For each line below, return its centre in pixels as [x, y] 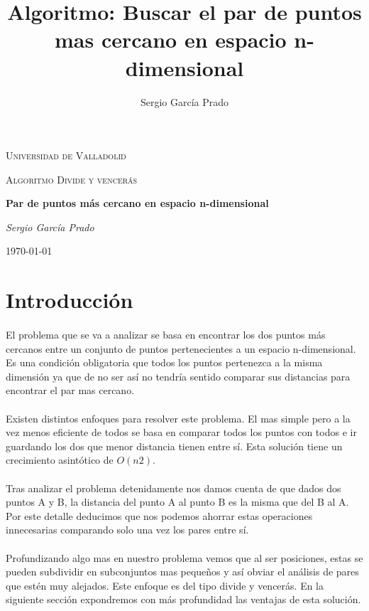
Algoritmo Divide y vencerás [72, 179]
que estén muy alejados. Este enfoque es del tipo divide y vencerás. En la [165, 585]
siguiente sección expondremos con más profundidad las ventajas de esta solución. [183, 599]
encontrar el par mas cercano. [70, 390]
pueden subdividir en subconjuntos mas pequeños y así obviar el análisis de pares [182, 572]
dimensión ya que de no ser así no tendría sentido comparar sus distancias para [178, 376]
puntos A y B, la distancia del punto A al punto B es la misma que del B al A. [177, 502]
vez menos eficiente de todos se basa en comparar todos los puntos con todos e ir [181, 432]
